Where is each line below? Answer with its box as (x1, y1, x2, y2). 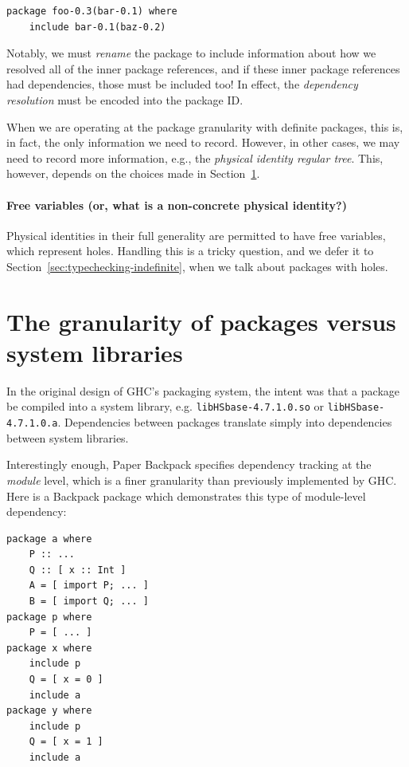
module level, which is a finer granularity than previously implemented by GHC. (6, 471, 397, 488)
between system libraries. (6, 429, 129, 446)
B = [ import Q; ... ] (29, 596, 149, 608)
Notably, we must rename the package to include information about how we (6, 45, 376, 61)
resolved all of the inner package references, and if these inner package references (6, 60, 400, 77)
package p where (6, 611, 92, 623)
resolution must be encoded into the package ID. (6, 91, 243, 108)
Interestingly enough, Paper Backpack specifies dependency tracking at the (6, 456, 372, 473)
